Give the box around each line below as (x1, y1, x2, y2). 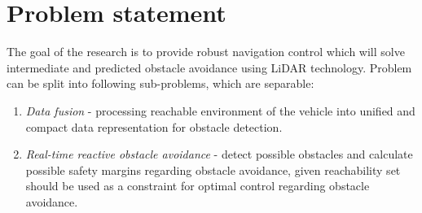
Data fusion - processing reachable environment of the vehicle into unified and (25, 102, 415, 119)
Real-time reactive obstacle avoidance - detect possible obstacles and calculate (25, 146, 413, 163)
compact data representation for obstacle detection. (25, 118, 283, 135)
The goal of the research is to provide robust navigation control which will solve (7, 43, 405, 60)
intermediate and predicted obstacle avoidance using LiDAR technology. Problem (7, 59, 412, 76)
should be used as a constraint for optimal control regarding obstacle (25, 177, 370, 194)
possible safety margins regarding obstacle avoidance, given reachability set (25, 161, 401, 178)
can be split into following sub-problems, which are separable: (7, 75, 314, 92)
